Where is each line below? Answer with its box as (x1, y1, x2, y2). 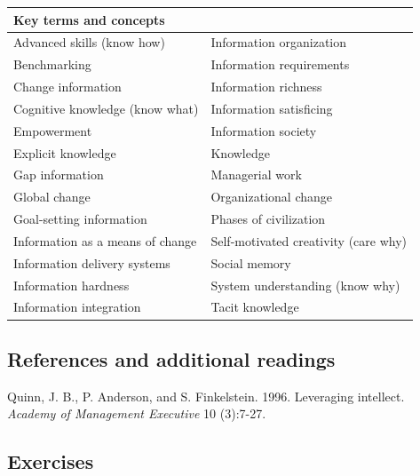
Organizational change (210, 187, 333, 206)
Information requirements (210, 55, 350, 74)
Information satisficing (210, 99, 333, 117)
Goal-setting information (13, 210, 147, 228)
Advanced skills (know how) (13, 33, 165, 52)
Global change (13, 187, 91, 206)
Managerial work (210, 165, 302, 184)
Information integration (13, 297, 141, 316)
